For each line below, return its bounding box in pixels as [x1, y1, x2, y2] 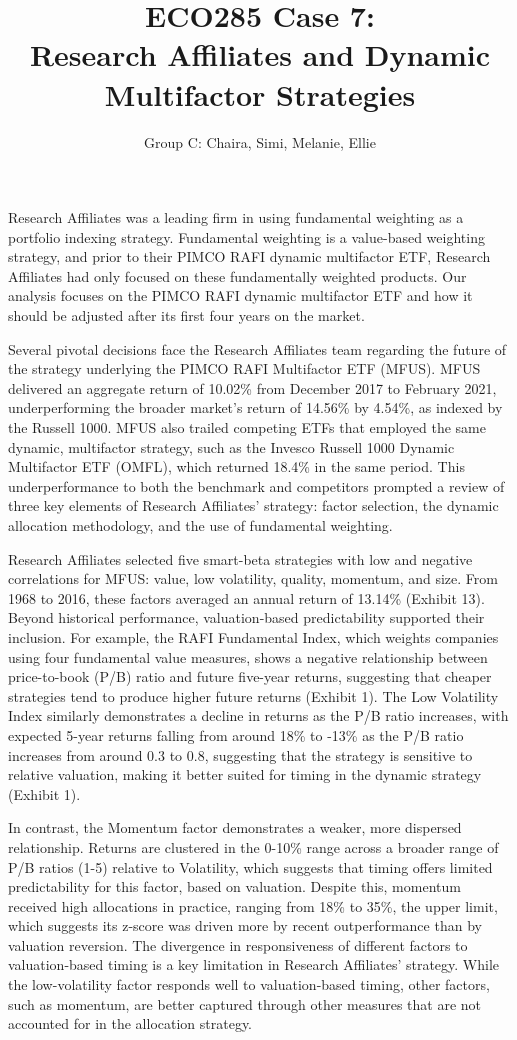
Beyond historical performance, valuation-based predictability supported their [8, 607, 485, 628]
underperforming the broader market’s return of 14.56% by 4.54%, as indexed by [8, 397, 503, 418]
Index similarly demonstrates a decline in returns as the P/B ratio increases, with [8, 705, 509, 726]
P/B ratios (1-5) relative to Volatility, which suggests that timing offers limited [8, 856, 493, 877]
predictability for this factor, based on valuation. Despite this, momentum [8, 876, 461, 897]
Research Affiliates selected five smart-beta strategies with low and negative [8, 548, 473, 569]
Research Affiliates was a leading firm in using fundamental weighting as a [8, 207, 464, 228]
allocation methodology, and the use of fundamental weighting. [8, 515, 393, 535]
